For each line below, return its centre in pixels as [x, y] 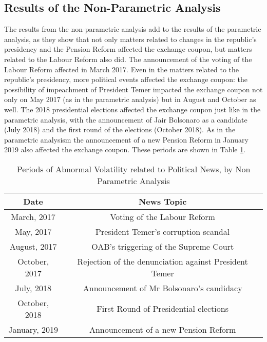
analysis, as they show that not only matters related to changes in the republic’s [130, 39]
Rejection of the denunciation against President [163, 261]
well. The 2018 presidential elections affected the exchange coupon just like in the [132, 109]
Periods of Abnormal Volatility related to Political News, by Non [133, 169]
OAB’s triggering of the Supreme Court [163, 246]
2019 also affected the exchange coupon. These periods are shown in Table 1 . [125, 149]
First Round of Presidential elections [163, 309]
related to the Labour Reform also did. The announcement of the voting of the [128, 59]
